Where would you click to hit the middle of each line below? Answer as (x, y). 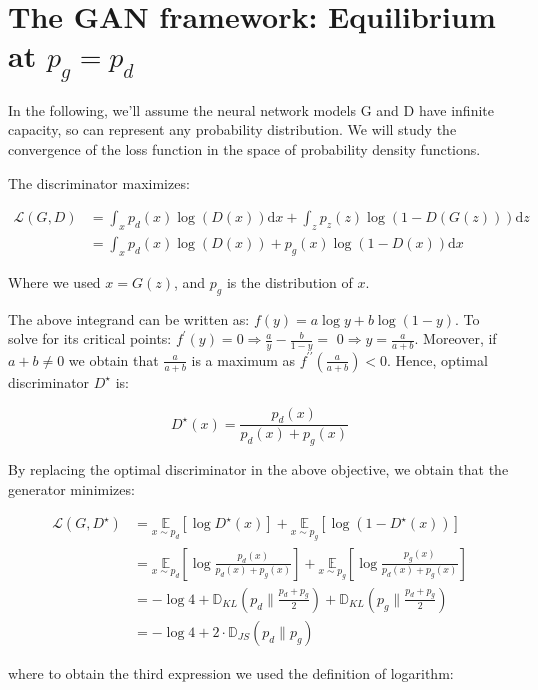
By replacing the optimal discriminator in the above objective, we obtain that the (258, 469)
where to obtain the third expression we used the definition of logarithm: (231, 672)
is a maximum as (243, 359)
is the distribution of (289, 281)
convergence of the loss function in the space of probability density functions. (244, 148)
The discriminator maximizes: (99, 182)
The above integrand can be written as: (129, 318)
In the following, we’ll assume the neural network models (182, 109)
